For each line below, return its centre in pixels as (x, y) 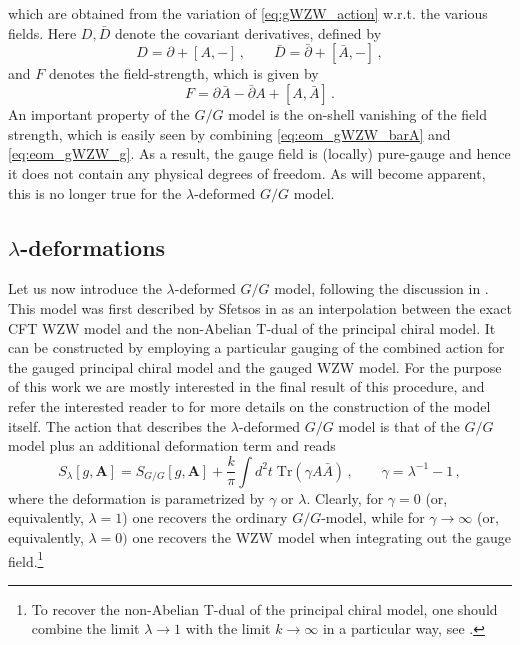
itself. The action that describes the (117, 425)
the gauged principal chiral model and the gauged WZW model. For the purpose (255, 366)
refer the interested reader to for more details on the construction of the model (249, 405)
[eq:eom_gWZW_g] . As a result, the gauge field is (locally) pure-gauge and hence (259, 153)
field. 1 (26, 559)
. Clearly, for (345, 497)
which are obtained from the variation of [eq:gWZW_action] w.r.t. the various (248, 13)
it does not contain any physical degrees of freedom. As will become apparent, (247, 173)
